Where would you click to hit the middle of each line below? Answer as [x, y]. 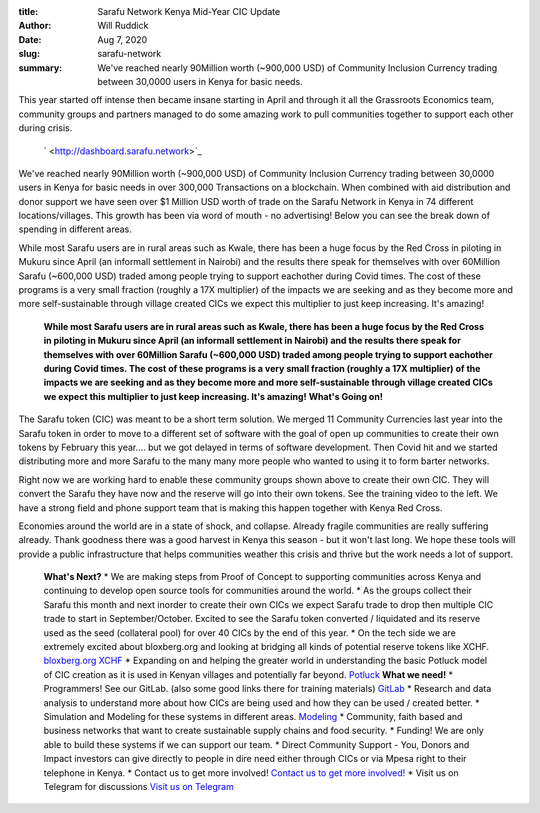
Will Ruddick [123, 26]
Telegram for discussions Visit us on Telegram [138, 786]
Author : [35, 26]
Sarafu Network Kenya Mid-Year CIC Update [189, 11]
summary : [40, 67]
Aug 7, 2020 [122, 39]
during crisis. [45, 128]
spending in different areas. [75, 229]
